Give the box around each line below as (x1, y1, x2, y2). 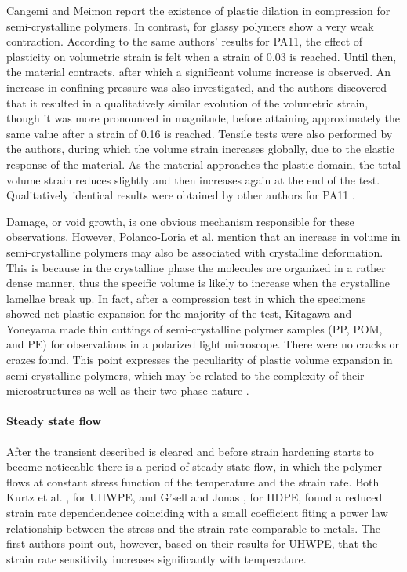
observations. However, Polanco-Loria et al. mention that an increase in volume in (6, 228, 401, 245)
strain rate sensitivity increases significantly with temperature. (6, 550, 307, 567)
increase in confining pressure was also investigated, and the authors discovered (6, 78, 387, 95)
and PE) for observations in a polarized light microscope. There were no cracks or (6, 336, 400, 352)
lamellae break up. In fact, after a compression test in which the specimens (6, 290, 366, 306)
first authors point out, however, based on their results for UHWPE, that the (6, 535, 378, 552)
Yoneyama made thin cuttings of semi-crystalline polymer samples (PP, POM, (6, 320, 383, 337)
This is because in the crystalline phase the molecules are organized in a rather (6, 259, 386, 275)
